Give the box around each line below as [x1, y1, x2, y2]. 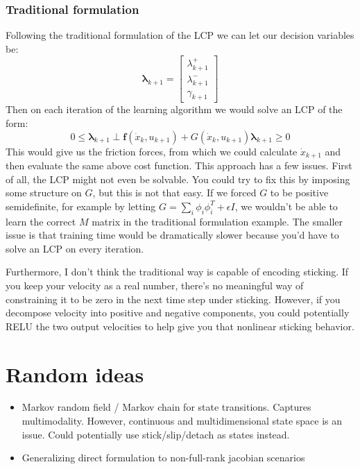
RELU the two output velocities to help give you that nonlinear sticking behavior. [6, 318, 354, 333]
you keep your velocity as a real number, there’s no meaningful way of [6, 278, 304, 292]
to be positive [270, 185, 329, 200]
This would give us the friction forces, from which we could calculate [6, 144, 298, 158]
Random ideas [6, 359, 144, 388]
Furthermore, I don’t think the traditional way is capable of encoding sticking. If [6, 264, 349, 279]
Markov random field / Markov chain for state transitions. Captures [22, 400, 311, 414]
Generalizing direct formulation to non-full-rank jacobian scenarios [22, 450, 305, 465]
